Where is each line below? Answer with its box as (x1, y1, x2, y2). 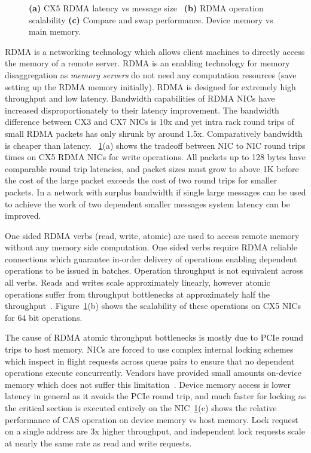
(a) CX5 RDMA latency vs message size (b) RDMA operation (29, 2, 264, 14)
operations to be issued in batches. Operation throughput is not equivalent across (5, 264, 303, 277)
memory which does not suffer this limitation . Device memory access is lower (5, 378, 291, 390)
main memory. (29, 25, 81, 38)
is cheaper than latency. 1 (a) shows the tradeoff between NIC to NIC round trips (5, 139, 306, 151)
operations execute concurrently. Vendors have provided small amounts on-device (5, 366, 301, 379)
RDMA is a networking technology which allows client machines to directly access (5, 45, 305, 57)
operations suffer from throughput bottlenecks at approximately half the (5, 287, 270, 300)
